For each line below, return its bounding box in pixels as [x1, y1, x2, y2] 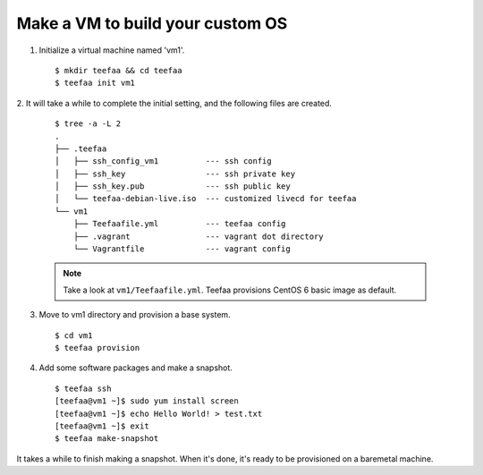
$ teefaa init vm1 [55, 78, 136, 89]
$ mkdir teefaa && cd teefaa [55, 65, 182, 75]
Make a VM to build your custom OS [16, 13, 288, 33]
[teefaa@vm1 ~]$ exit [55, 420, 149, 431]
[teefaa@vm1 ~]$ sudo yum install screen [55, 396, 239, 406]
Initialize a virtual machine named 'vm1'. [38, 45, 185, 55]
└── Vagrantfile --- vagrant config [72, 244, 291, 254]
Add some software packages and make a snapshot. [38, 362, 233, 373]
